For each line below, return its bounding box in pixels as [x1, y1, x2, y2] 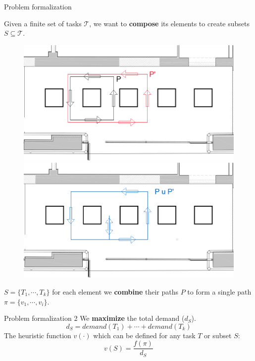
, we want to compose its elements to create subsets [89, 18, 250, 28]
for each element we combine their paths [52, 286, 179, 297]
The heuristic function [4, 330, 71, 340]
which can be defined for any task [93, 330, 196, 340]
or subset [204, 330, 232, 340]
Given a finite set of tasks [4, 18, 82, 28]
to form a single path [187, 286, 252, 297]
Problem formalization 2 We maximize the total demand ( [4, 313, 185, 323]
